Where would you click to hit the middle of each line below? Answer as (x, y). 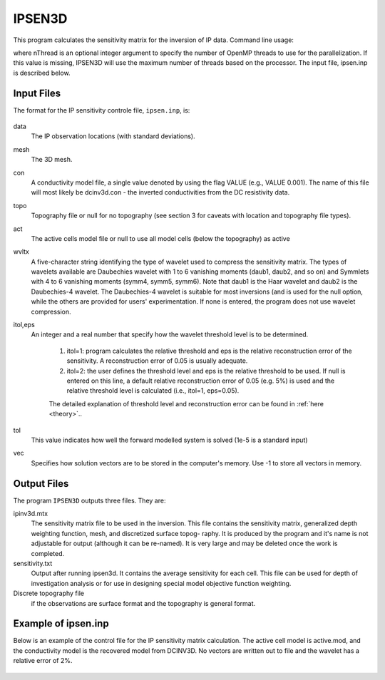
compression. (51, 311)
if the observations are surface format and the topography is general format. (143, 603)
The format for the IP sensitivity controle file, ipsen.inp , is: (102, 110)
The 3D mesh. (52, 160)
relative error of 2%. (43, 661)
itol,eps (24, 325)
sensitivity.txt (33, 563)
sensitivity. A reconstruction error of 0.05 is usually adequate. (157, 361)
